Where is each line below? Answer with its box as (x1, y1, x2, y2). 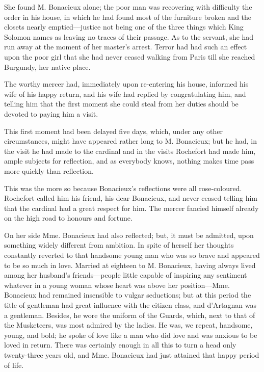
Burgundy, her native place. (4, 61, 91, 72)
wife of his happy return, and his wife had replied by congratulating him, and (4, 88, 246, 99)
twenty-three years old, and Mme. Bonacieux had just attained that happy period (4, 350, 259, 360)
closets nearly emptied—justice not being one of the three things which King (4, 21, 244, 32)
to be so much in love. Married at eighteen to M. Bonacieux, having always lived (4, 259, 256, 270)
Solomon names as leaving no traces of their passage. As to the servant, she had (4, 31, 254, 42)
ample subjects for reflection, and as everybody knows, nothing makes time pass (4, 155, 254, 166)
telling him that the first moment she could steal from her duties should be (4, 98, 239, 109)
